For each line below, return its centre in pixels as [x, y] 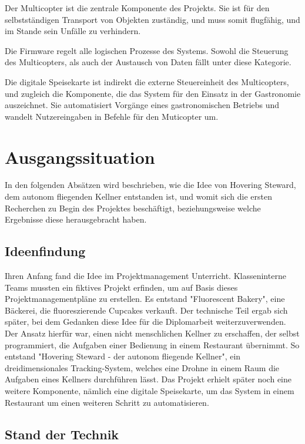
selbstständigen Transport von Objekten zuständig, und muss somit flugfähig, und [152, 19]
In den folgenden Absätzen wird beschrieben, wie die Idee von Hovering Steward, [150, 185]
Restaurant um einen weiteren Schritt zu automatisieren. [107, 402]
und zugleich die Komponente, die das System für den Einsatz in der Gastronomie [153, 93]
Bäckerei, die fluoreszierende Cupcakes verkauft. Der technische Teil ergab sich [146, 310]
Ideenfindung [45, 251]
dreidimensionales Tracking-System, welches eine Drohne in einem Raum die [142, 367]
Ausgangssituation [80, 157]
